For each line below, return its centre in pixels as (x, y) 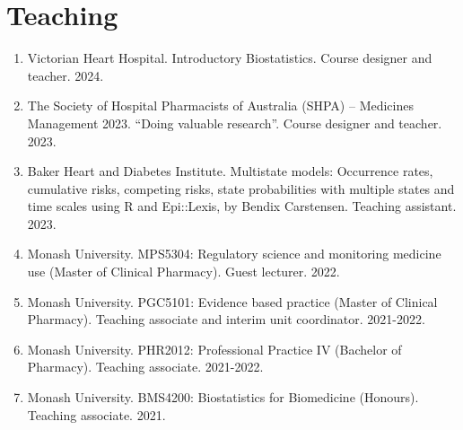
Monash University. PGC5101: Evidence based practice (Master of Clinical (232, 301)
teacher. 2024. (66, 75)
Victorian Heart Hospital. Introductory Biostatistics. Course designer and (230, 58)
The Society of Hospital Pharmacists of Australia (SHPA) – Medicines (220, 105)
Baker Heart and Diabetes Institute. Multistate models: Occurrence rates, (230, 171)
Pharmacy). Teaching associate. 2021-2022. (145, 367)
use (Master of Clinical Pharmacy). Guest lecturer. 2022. (183, 272)
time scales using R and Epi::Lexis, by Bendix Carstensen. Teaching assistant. (242, 206)
